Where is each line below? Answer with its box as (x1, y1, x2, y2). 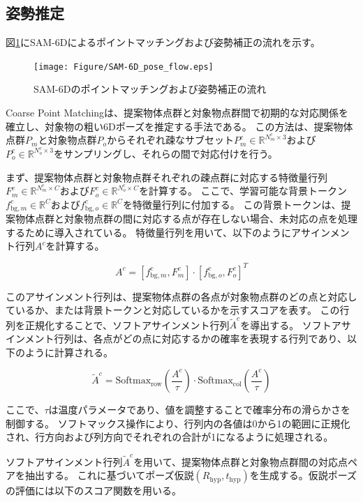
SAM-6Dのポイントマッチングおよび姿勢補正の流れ (34, 82, 267, 96)
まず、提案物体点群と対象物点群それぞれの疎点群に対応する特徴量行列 (6, 169, 328, 184)
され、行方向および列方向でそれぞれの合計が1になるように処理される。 (6, 429, 334, 444)
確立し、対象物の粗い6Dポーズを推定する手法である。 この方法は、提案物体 (6, 119, 353, 133)
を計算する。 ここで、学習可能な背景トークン (138, 183, 348, 198)
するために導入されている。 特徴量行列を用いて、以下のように (6, 225, 292, 239)
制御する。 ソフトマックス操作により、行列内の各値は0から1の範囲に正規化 (6, 416, 350, 430)
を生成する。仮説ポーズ (249, 468, 357, 482)
